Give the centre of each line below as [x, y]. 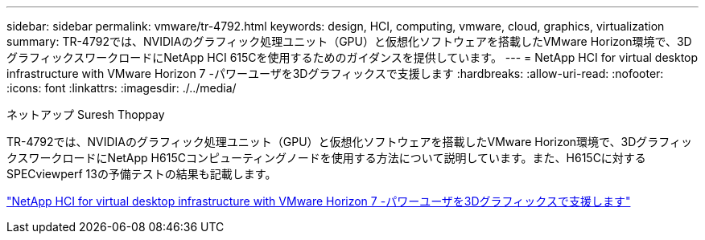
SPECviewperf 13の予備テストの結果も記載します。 [142, 174]
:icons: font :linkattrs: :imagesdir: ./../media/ [122, 88]
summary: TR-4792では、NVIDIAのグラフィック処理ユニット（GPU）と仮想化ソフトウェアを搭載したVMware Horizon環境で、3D [349, 41]
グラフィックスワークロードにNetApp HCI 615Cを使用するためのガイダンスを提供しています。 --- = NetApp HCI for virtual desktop [352, 57]
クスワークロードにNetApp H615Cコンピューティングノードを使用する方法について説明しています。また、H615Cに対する [326, 158]
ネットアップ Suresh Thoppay [86, 114]
